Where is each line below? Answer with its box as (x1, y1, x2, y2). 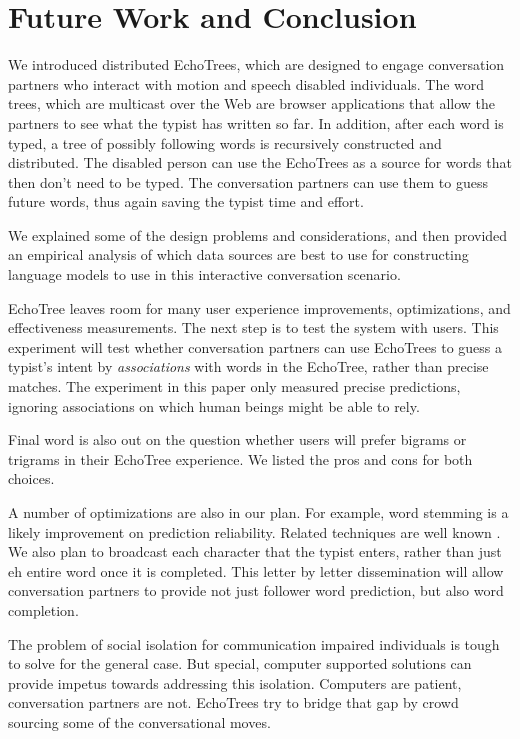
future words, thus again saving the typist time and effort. (8, 191, 364, 212)
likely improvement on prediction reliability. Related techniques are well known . (8, 521, 501, 542)
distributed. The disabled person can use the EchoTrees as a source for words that (8, 152, 512, 173)
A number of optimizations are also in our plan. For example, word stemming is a (8, 502, 509, 522)
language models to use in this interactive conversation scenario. (8, 264, 401, 285)
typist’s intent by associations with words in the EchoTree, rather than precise (8, 356, 489, 377)
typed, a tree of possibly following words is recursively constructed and (8, 132, 442, 153)
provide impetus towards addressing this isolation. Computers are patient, (8, 672, 462, 693)
